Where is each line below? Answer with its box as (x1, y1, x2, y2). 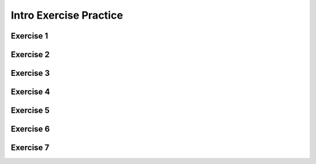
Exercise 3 (11, 68, 50, 78)
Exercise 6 (11, 124, 50, 134)
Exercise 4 (11, 87, 50, 97)
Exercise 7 (11, 143, 50, 153)
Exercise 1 (11, 31, 49, 41)
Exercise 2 (11, 50, 50, 60)
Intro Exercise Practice (11, 9, 123, 22)
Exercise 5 (11, 106, 50, 116)
